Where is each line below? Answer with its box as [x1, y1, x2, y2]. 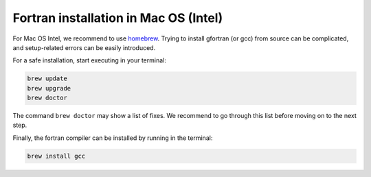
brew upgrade [27, 84, 71, 92]
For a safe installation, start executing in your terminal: [12, 56, 166, 64]
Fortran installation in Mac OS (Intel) [12, 10, 223, 25]
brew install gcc [27, 152, 86, 160]
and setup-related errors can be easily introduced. [12, 43, 156, 51]
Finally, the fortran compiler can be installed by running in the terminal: [12, 134, 213, 142]
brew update [27, 75, 68, 82]
